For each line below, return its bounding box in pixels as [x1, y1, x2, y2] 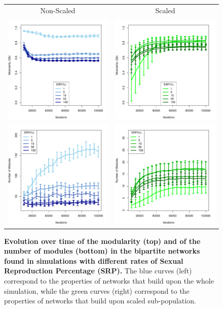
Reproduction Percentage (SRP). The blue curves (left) [4, 265, 192, 276]
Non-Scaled [40, 5, 76, 15]
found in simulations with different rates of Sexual [4, 255, 183, 266]
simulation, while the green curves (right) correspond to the [4, 285, 190, 296]
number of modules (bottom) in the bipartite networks [4, 245, 200, 256]
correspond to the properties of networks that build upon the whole [4, 275, 214, 286]
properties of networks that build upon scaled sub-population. [4, 295, 196, 306]
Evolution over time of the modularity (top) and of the [4, 235, 201, 246]
